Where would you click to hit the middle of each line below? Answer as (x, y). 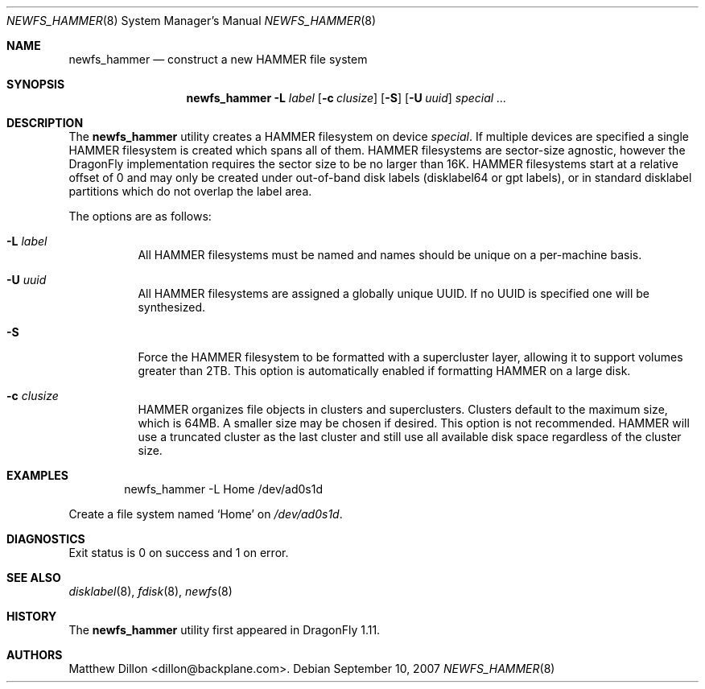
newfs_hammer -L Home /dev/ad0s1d (223, 489)
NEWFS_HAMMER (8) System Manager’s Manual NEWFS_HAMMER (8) (192, 21)
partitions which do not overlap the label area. (190, 191)
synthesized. (172, 307)
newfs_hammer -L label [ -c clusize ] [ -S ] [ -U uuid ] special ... (346, 98)
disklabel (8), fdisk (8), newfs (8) (150, 591)
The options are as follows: (140, 216)
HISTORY (32, 616)
